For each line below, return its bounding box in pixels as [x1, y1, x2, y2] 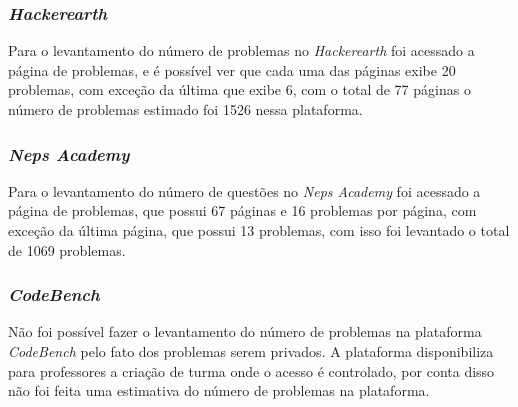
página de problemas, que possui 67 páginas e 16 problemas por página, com [8, 200, 477, 221]
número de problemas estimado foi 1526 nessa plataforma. [8, 99, 363, 119]
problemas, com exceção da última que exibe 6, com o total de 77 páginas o [8, 79, 471, 100]
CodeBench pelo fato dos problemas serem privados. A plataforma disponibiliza [8, 341, 494, 361]
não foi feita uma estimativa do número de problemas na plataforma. [8, 380, 430, 401]
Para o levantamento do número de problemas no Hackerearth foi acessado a [8, 40, 475, 61]
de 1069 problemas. [8, 239, 126, 260]
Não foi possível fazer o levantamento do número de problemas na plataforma [8, 321, 482, 342]
